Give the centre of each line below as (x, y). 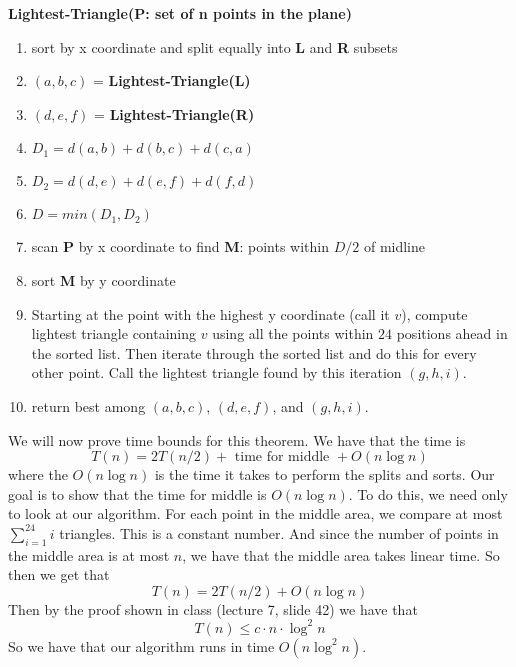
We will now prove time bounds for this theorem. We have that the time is (237, 439)
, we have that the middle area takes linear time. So (341, 554)
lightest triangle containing (114, 333)
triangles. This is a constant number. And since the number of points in (279, 532)
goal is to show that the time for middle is (137, 493)
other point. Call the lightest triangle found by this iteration (216, 372)
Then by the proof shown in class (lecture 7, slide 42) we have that (213, 608)
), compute (434, 313)
